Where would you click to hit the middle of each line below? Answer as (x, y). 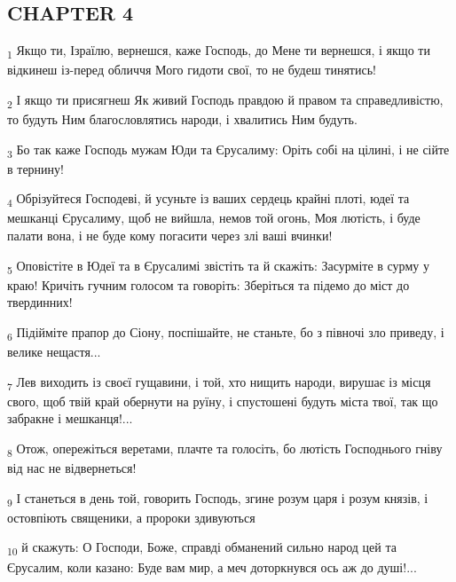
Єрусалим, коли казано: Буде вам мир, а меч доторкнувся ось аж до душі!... (212, 566)
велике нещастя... (54, 352)
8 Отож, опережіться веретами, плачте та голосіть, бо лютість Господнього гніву (225, 449)
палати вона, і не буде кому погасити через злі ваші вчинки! (170, 236)
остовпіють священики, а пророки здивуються (131, 517)
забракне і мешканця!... (70, 418)
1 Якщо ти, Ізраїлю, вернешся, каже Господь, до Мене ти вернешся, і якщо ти (219, 51)
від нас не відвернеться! (72, 468)
